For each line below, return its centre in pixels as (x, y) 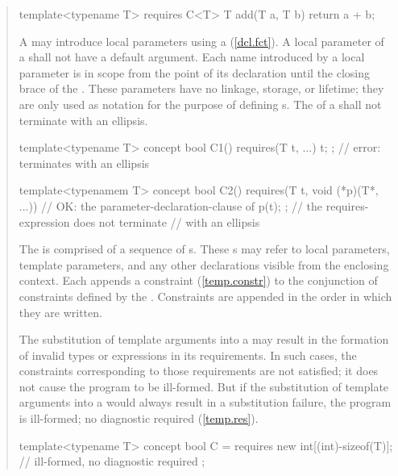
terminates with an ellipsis (84, 163)
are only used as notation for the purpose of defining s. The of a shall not (200, 104)
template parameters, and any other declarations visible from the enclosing (204, 264)
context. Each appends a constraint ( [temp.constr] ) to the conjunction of (198, 280)
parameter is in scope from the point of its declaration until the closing (195, 72)
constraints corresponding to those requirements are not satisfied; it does (199, 371)
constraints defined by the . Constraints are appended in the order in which (205, 296)
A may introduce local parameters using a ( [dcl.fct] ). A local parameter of (201, 41)
